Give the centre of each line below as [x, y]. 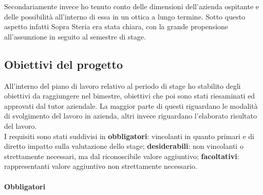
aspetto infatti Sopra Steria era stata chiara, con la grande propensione [116, 26]
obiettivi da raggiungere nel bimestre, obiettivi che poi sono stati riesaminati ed [130, 96]
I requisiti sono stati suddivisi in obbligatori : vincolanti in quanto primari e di [129, 136]
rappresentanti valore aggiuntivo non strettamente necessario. [101, 166]
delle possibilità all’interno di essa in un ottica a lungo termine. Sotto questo [125, 16]
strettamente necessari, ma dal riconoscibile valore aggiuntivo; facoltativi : [122, 156]
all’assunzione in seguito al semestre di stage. [75, 36]
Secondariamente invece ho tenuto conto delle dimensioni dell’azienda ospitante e [132, 6]
